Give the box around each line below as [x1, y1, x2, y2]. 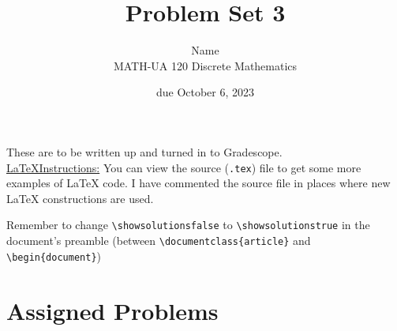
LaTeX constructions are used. [6, 190, 154, 206]
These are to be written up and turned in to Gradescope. [6, 143, 283, 160]
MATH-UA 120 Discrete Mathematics [113, 57, 298, 73]
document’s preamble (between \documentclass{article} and [6, 232, 311, 248]
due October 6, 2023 [155, 84, 255, 100]
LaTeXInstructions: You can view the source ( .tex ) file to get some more [6, 159, 361, 175]
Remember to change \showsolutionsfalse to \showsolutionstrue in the [6, 216, 370, 233]
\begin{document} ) [6, 247, 101, 264]
